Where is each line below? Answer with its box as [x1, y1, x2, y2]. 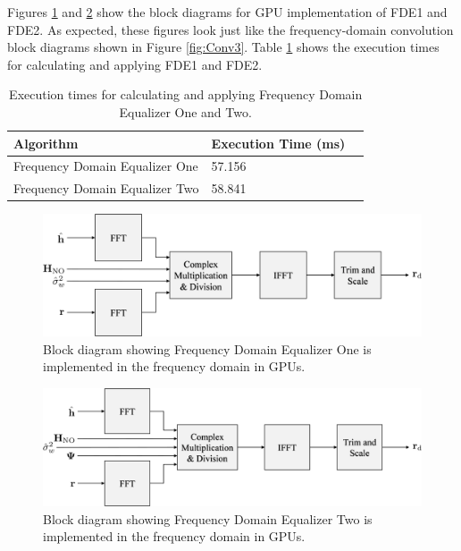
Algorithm [13, 133, 79, 152]
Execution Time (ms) [211, 133, 346, 152]
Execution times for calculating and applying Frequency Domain [9, 85, 363, 104]
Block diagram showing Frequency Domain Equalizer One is [43, 339, 372, 358]
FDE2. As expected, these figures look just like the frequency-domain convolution [7, 20, 454, 38]
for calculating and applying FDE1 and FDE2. [7, 55, 263, 73]
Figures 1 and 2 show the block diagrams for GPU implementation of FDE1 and [7, 3, 448, 21]
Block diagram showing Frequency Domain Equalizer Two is [43, 509, 373, 528]
